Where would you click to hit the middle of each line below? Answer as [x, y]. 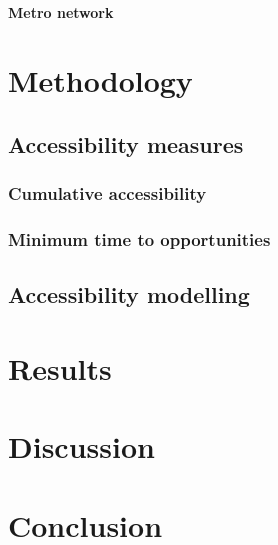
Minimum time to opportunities [139, 239]
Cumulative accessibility [107, 193]
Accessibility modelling [129, 294]
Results [60, 368]
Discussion [81, 446]
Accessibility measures [126, 143]
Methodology [100, 80]
